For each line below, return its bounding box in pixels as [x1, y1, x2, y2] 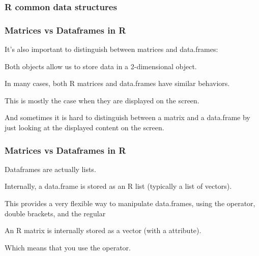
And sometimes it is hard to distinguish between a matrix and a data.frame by [5, 112, 250, 123]
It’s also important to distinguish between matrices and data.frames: [5, 44, 218, 54]
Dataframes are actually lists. [5, 163, 96, 174]
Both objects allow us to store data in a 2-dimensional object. [5, 61, 197, 71]
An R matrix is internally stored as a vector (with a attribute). [5, 225, 202, 236]
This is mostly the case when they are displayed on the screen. [5, 95, 199, 105]
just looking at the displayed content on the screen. [5, 122, 164, 133]
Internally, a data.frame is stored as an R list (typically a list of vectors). [5, 181, 232, 191]
